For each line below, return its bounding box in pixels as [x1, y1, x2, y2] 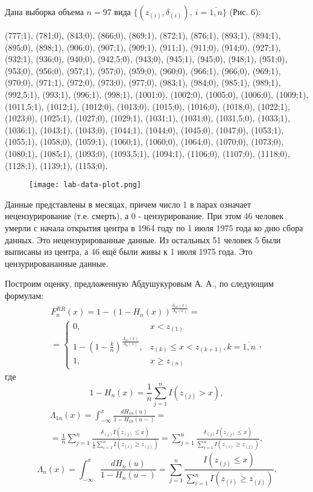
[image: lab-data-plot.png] [29, 181, 142, 190]
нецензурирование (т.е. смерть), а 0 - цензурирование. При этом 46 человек [5, 209, 284, 222]
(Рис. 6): [229, 5, 261, 18]
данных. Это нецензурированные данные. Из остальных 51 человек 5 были [5, 233, 281, 246]
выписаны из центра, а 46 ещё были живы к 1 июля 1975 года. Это [5, 245, 253, 258]
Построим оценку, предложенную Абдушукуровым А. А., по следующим [5, 277, 274, 290]
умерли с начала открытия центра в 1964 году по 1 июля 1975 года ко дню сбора [5, 221, 303, 234]
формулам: [5, 289, 44, 301]
